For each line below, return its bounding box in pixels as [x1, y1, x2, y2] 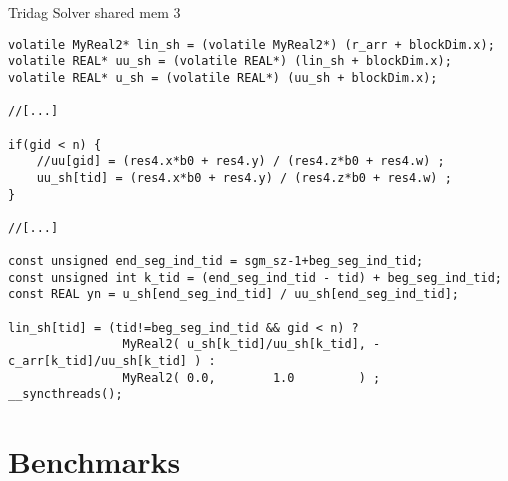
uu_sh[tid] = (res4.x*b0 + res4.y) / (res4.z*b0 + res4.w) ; [36, 170, 452, 185]
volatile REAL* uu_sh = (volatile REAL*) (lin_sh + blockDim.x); [8, 54, 452, 69]
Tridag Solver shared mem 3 [8, 2, 181, 22]
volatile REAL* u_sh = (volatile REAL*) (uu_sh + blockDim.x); [8, 70, 438, 85]
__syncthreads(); [8, 387, 123, 402]
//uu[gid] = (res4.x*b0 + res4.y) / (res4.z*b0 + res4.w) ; [36, 154, 445, 169]
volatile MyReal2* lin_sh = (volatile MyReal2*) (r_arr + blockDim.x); [8, 37, 495, 52]
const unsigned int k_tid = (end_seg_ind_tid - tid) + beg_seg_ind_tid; [8, 270, 502, 285]
